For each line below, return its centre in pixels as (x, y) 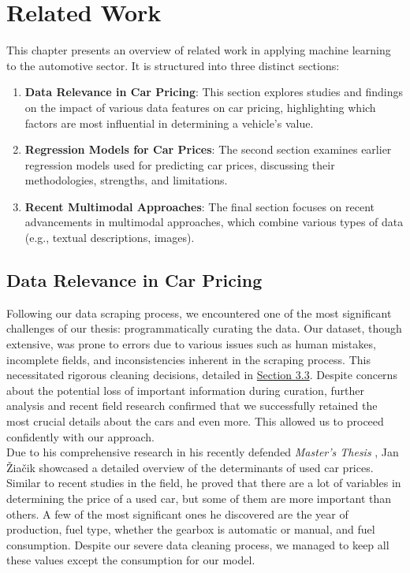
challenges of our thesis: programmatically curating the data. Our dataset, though (204, 328)
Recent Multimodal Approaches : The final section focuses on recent (199, 206)
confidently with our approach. (80, 436)
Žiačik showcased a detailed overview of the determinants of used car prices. (190, 467)
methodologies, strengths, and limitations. (126, 180)
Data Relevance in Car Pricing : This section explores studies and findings (214, 92)
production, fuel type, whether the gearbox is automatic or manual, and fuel (191, 529)
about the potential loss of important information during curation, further (185, 390)
